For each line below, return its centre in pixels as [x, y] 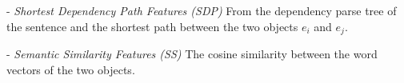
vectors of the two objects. [71, 69]
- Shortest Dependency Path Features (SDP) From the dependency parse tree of [202, 10]
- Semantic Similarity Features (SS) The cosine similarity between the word [192, 54]
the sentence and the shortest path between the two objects [152, 26]
